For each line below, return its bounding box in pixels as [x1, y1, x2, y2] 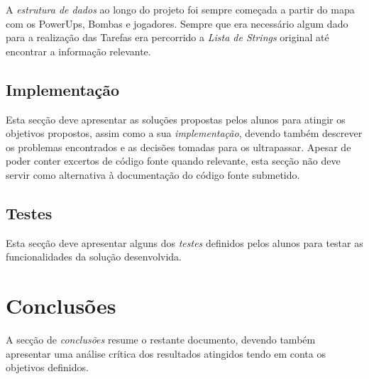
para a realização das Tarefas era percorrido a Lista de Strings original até [6, 30, 329, 45]
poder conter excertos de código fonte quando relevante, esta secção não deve [6, 153, 341, 168]
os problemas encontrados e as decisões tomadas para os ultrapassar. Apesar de [6, 139, 351, 154]
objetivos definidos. [6, 360, 89, 375]
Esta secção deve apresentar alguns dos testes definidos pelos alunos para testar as [6, 235, 363, 250]
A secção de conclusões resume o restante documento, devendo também [6, 332, 316, 347]
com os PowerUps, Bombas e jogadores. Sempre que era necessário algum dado [6, 16, 348, 31]
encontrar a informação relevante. [6, 43, 151, 58]
